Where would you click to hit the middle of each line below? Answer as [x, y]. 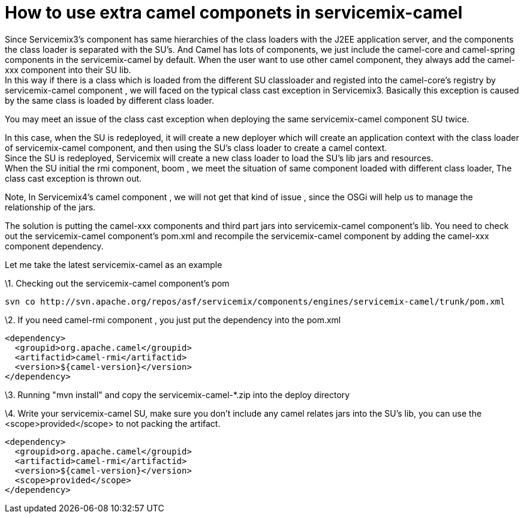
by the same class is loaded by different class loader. [109, 100]
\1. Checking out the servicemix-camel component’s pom [117, 283]
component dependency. [54, 246]
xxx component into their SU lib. [68, 70]
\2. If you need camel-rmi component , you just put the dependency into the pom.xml [173, 320]
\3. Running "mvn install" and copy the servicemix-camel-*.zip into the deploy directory [177, 394]
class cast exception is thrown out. [73, 178]
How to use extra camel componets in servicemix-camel [234, 13]
